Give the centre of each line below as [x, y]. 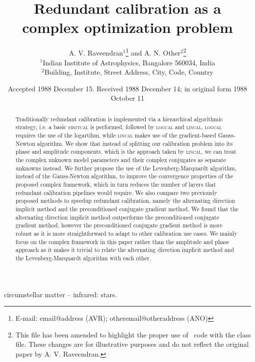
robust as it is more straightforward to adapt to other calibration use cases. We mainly [126, 233]
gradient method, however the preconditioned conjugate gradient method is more [119, 225]
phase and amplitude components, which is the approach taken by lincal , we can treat [126, 152]
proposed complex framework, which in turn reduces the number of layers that [116, 184]
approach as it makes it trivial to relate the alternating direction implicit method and [125, 250]
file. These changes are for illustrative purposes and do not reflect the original [132, 344]
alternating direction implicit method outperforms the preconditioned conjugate [117, 217]
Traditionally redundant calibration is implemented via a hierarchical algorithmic [119, 119]
